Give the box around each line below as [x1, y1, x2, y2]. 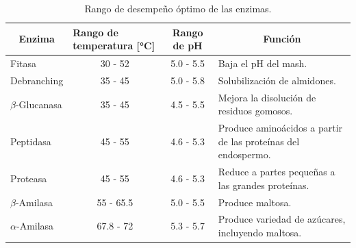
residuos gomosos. [218, 103, 293, 118]
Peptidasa [10, 134, 51, 148]
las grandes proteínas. [218, 177, 309, 192]
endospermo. [218, 147, 271, 162]
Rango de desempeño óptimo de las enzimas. [84, 1, 272, 15]
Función [263, 32, 301, 46]
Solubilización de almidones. [218, 73, 336, 87]
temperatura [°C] [73, 38, 155, 53]
